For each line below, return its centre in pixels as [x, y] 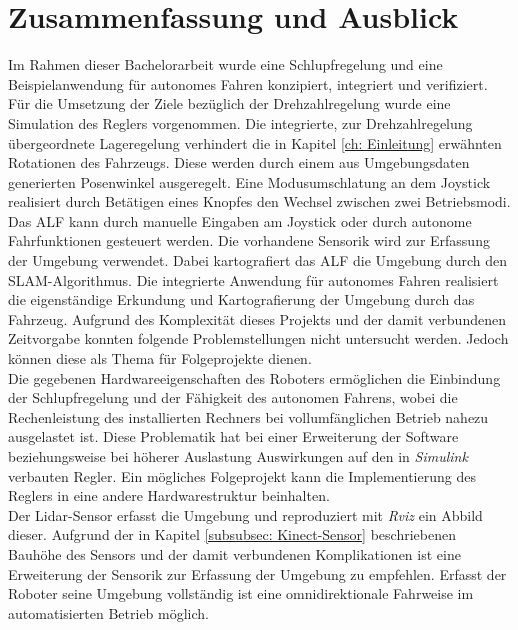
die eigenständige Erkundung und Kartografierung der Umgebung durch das [241, 299]
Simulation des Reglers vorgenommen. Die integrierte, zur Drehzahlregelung [240, 122]
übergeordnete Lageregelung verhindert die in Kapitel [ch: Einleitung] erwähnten [255, 142]
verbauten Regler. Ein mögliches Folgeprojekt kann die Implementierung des [242, 475]
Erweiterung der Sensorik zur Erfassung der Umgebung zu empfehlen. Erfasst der [257, 573]
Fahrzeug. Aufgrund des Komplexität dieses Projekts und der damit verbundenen [257, 318]
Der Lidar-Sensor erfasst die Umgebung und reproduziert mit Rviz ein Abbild [245, 514]
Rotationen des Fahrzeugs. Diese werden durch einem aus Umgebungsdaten [239, 162]
